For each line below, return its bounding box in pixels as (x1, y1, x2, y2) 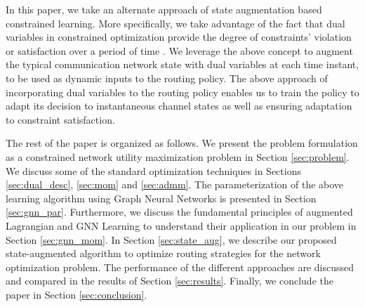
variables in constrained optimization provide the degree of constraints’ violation (6, 30, 352, 44)
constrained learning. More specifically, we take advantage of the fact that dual (6, 15, 345, 30)
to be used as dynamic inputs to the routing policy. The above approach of (6, 70, 328, 85)
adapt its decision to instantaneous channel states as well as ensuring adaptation (6, 98, 352, 113)
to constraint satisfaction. (6, 112, 115, 126)
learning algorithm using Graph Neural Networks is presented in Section (6, 190, 317, 205)
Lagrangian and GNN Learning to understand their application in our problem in (6, 218, 357, 233)
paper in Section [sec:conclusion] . (6, 287, 147, 301)
